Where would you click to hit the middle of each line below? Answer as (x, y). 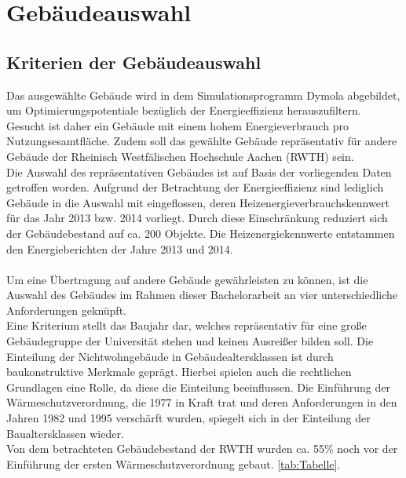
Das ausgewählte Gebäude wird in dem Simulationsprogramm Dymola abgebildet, (203, 95)
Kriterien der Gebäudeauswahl (134, 62)
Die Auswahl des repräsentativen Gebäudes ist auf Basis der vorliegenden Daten (199, 171)
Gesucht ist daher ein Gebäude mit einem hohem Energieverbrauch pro (177, 125)
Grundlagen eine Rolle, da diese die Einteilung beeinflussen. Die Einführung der (198, 387)
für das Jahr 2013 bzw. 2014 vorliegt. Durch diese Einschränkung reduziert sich (197, 218)
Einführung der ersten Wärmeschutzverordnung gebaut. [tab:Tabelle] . (174, 463)
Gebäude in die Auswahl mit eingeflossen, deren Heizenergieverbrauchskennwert (198, 202)
